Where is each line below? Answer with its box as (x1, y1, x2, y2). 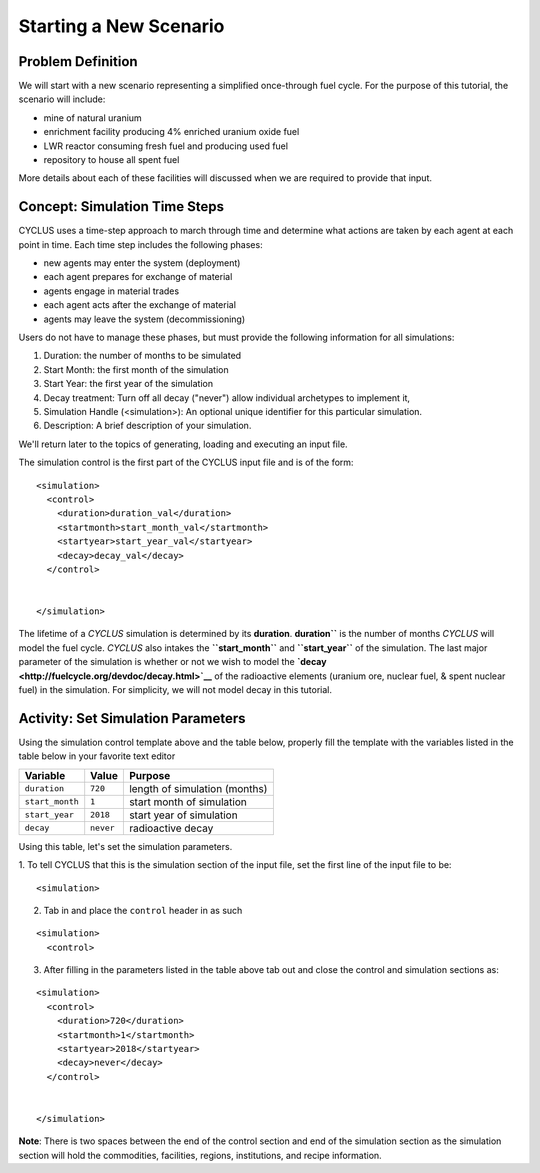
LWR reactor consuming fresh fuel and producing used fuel (43, 140, 289, 152)
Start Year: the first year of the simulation (43, 378, 214, 390)
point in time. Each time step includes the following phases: (18, 238, 264, 250)
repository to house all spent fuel (43, 154, 180, 166)
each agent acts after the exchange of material (43, 299, 237, 311)
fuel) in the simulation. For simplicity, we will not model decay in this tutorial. (18, 684, 333, 696)
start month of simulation (128, 795, 247, 809)
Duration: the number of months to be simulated (43, 350, 242, 362)
